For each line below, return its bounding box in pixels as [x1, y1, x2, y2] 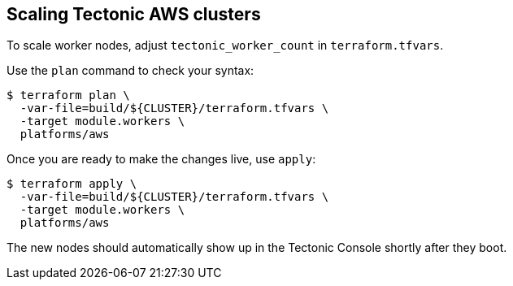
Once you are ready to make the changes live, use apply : [7, 152, 316, 167]
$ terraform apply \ [7, 177, 137, 191]
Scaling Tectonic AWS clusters [7, 4, 261, 24]
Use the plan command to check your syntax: [7, 63, 254, 78]
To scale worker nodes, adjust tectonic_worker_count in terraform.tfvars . [7, 38, 444, 53]
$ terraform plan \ [7, 89, 130, 102]
